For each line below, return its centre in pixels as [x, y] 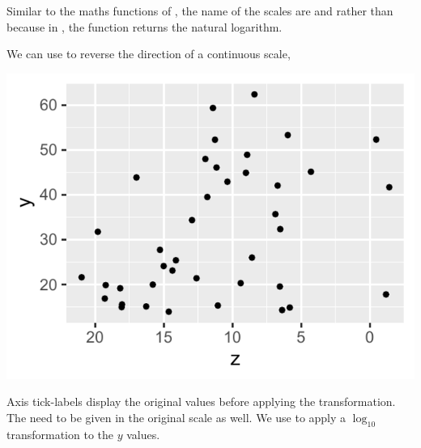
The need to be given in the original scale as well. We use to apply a [176, 417]
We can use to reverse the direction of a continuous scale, [149, 54]
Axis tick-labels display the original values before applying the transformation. [201, 402]
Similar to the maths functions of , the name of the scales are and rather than [200, 11]
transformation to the [60, 434]
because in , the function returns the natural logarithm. [145, 26]
